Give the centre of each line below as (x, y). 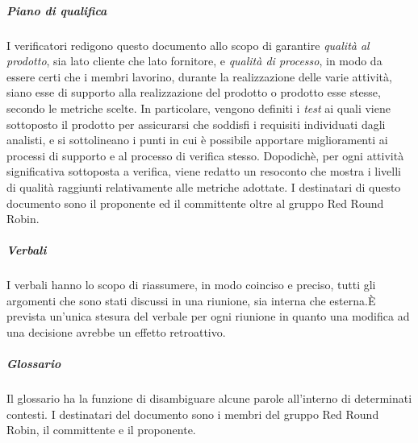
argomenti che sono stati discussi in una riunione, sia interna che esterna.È (191, 300)
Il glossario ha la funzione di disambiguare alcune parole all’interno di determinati (209, 398)
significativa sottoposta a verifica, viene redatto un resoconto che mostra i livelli (204, 171)
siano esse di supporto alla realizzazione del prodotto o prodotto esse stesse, (194, 92)
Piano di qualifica (57, 10)
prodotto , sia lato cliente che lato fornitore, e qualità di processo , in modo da (194, 61)
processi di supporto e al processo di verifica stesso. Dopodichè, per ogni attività (205, 155)
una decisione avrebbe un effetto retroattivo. (116, 332)
